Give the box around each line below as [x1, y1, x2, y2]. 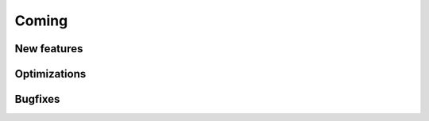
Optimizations [14, 67, 87, 81]
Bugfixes [14, 93, 60, 106]
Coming [14, 12, 68, 29]
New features [14, 42, 83, 55]
